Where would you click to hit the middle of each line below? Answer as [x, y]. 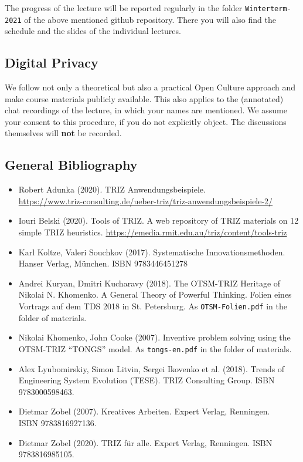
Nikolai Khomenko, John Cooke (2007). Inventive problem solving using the [154, 337]
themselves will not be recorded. [63, 133]
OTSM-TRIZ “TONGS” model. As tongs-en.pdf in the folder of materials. [155, 348]
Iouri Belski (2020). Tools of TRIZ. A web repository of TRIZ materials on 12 [159, 220]
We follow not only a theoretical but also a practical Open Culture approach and [150, 87]
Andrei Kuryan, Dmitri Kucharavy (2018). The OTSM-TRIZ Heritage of [149, 283]
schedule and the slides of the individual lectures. [93, 31]
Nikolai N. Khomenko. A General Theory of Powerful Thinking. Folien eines [155, 294]
